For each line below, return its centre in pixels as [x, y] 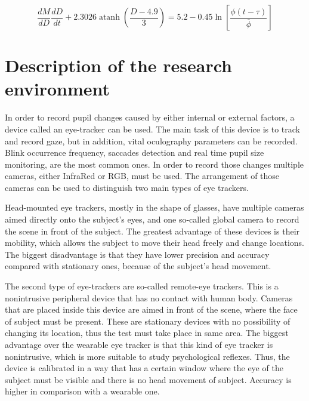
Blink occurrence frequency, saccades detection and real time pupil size [135, 152]
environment [58, 89]
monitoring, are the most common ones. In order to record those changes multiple [154, 164]
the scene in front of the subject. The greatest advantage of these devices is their [152, 231]
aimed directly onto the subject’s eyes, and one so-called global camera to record [152, 219]
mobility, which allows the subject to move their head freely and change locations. [154, 243]
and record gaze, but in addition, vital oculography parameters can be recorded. [151, 141]
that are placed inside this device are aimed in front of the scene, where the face [151, 309]
